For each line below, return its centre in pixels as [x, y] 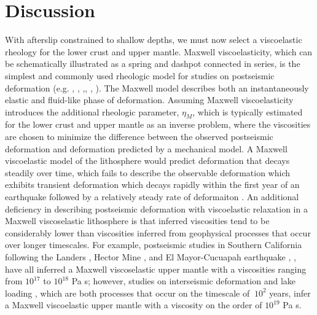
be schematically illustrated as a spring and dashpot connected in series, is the [153, 64]
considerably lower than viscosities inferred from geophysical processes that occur [158, 232]
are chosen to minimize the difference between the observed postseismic [139, 137]
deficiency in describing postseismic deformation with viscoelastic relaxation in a [156, 208]
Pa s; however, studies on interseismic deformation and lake [183, 281]
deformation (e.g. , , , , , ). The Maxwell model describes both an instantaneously [157, 87]
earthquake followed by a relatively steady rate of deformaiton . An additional [152, 197]
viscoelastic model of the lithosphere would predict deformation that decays [147, 161]
